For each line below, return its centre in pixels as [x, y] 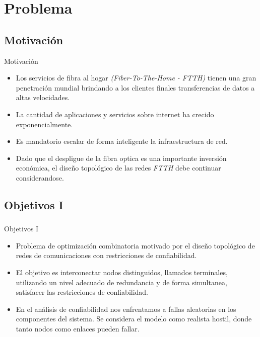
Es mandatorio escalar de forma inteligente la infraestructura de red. [122, 141]
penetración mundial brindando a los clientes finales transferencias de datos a [135, 87]
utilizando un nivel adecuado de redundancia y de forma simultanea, [121, 282]
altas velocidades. [43, 97]
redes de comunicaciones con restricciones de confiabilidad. [106, 255]
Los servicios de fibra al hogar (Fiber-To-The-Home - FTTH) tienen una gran [136, 78]
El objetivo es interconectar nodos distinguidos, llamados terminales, [122, 272]
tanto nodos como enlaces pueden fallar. [78, 328]
